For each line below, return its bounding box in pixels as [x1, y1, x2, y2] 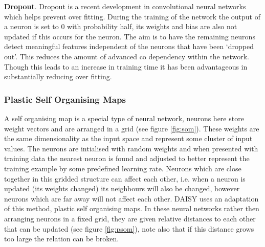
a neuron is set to [4, 21, 59, 32]
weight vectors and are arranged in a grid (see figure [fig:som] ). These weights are [4, 123, 259, 133]
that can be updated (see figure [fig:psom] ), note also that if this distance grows [4, 223, 254, 234]
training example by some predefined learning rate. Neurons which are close [4, 163, 241, 173]
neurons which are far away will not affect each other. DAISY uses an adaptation [4, 193, 259, 204]
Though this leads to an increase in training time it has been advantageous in [4, 61, 248, 72]
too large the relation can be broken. [4, 233, 119, 244]
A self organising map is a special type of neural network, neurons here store [4, 113, 244, 123]
